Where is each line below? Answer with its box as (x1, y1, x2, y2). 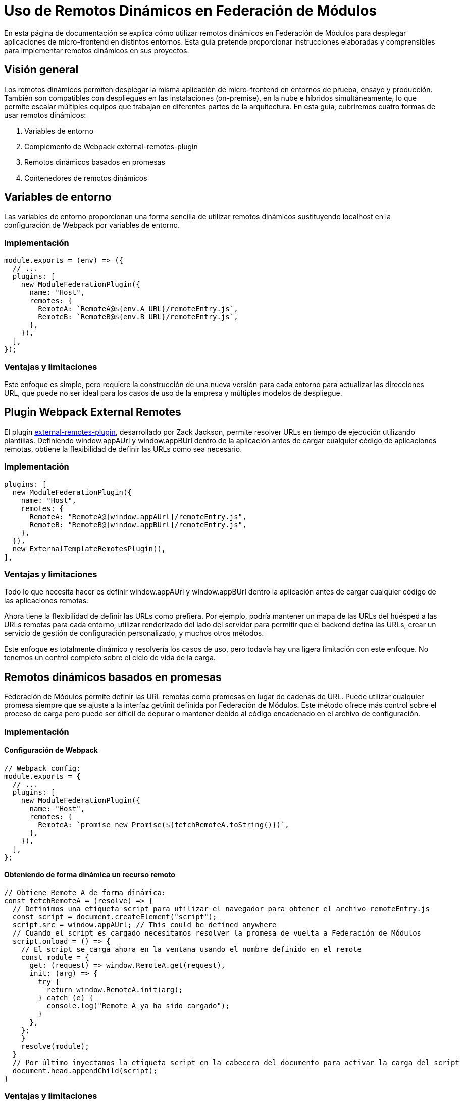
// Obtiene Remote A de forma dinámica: (4, 888, 166, 897)
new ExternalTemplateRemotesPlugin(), (12, 544, 166, 553)
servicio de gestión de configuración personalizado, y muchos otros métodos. (4, 629, 264, 638)
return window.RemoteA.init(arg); (46, 985, 183, 994)
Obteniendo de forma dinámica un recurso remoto (4, 870, 175, 879)
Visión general (4, 63, 79, 76)
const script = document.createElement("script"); (12, 912, 217, 921)
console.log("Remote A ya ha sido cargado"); (46, 1001, 230, 1010)
